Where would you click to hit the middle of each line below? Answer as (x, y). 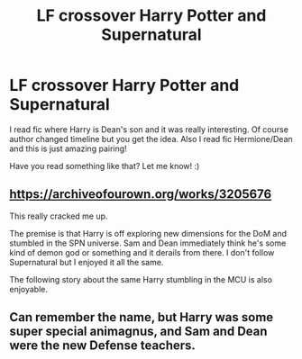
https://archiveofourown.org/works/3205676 (141, 194)
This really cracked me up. (59, 216)
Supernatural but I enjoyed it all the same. (87, 262)
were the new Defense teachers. (103, 346)
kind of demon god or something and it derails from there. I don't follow (142, 252)
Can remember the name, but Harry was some (142, 317)
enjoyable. (28, 289)
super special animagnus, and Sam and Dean (138, 332)
